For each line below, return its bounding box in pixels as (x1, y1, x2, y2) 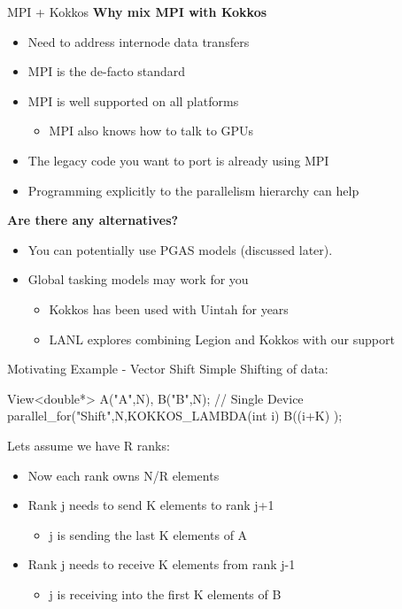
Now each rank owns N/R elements (27, 466, 220, 484)
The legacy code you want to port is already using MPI (27, 150, 329, 169)
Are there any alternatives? (7, 211, 179, 229)
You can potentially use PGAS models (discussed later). (27, 240, 333, 258)
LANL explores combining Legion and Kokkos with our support (49, 329, 395, 348)
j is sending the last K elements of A (49, 525, 248, 543)
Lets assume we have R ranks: (7, 436, 170, 454)
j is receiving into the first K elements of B (49, 584, 282, 603)
